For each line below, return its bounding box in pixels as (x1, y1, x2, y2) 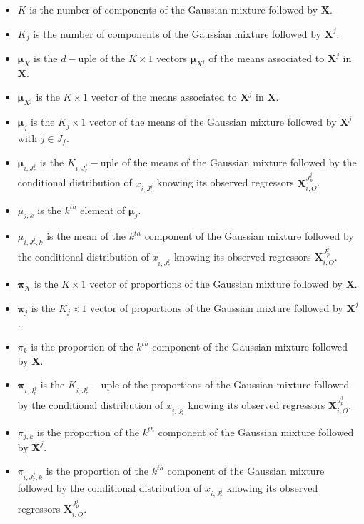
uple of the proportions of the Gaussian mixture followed (101, 377, 350, 392)
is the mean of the (46, 228, 126, 243)
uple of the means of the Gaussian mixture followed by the (100, 154, 357, 169)
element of (80, 202, 126, 217)
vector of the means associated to (91, 89, 237, 104)
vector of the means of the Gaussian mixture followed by (89, 114, 337, 129)
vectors (156, 51, 187, 66)
